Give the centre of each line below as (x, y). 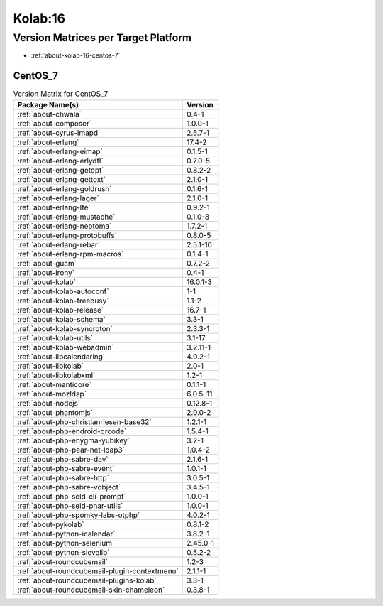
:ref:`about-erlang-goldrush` (65, 188)
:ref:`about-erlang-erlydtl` (60, 161)
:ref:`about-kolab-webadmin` (66, 347)
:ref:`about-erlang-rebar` (59, 244)
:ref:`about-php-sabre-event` (66, 468)
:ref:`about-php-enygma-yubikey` (74, 440)
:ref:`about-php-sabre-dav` (63, 459)
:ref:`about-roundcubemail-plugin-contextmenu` (98, 570)
